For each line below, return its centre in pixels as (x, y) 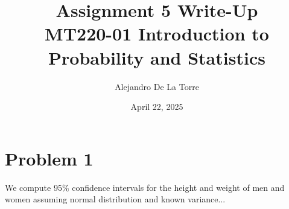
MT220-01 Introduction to (157, 34)
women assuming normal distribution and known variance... (115, 199)
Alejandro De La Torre (157, 86)
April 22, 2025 (157, 107)
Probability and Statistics (157, 57)
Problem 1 (49, 158)
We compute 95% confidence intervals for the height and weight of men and (145, 187)
